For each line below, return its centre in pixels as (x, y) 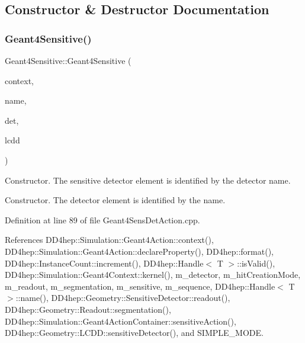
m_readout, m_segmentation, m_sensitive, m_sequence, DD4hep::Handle (140, 286)
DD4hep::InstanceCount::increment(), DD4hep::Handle (104, 263)
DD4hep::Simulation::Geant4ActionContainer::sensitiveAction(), (121, 321)
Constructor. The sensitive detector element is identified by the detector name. (148, 180)
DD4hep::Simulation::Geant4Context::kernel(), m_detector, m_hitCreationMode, (153, 275)
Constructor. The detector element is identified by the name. (115, 200)
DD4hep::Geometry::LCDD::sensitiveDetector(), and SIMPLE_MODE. (134, 333)
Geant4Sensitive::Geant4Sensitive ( (68, 60)
